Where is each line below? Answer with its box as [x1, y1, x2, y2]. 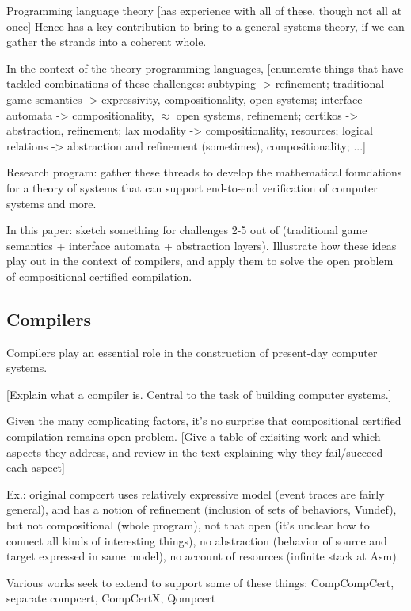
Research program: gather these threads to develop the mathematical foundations [6, 164, 402, 180]
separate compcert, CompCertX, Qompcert [6, 590, 216, 606]
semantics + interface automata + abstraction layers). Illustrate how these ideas [6, 237, 397, 253]
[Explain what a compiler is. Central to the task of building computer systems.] [6, 385, 392, 402]
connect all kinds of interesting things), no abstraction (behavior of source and [6, 532, 387, 548]
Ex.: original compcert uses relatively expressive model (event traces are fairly [6, 485, 385, 502]
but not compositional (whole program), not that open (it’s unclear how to [6, 517, 370, 533]
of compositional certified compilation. [6, 268, 192, 284]
